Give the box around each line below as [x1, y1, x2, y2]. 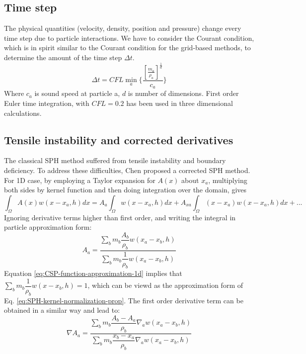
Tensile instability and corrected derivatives [4, 132, 233, 147]
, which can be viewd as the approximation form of [87, 280, 243, 290]
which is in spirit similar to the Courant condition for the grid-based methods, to [4, 42, 251, 53]
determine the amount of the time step [4, 52, 122, 62]
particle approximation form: [4, 222, 92, 232]
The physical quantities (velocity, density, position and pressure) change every [4, 23, 241, 33]
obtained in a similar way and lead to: [4, 305, 120, 315]
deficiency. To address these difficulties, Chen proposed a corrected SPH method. [4, 165, 250, 175]
